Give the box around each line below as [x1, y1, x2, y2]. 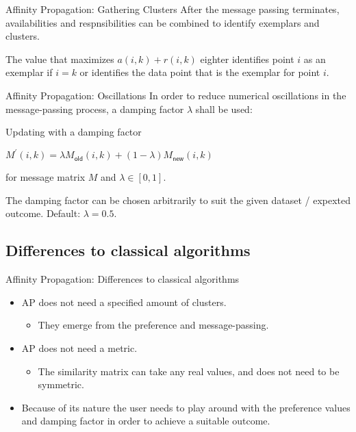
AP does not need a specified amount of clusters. [21, 294, 227, 309]
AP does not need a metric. [21, 341, 138, 355]
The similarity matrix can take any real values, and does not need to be [38, 364, 340, 378]
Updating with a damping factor [5, 125, 142, 139]
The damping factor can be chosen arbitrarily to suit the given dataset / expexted [5, 192, 351, 207]
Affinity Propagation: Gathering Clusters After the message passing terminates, [5, 2, 340, 16]
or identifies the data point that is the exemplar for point [79, 65, 320, 79]
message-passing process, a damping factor [5, 101, 184, 116]
